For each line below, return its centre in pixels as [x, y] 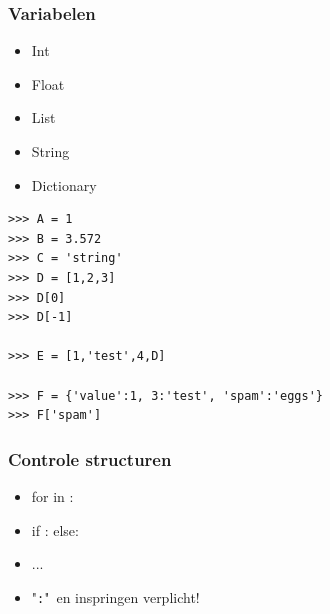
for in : [52, 495]
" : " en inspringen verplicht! [115, 596]
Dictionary [64, 184]
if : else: [55, 529]
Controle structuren [90, 458]
